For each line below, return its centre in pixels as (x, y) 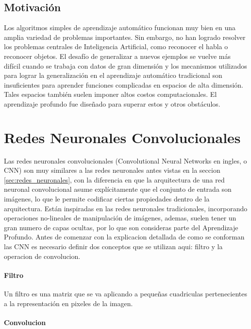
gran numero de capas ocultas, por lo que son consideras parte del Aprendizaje (121, 227)
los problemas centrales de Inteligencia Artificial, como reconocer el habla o (116, 46)
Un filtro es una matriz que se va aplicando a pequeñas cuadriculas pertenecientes (126, 293)
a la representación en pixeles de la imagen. (68, 303)
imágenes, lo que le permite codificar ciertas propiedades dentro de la (107, 199)
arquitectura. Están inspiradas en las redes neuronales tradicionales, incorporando (126, 208)
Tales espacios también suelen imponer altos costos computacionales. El (110, 94)
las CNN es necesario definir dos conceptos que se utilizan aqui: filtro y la (113, 247)
